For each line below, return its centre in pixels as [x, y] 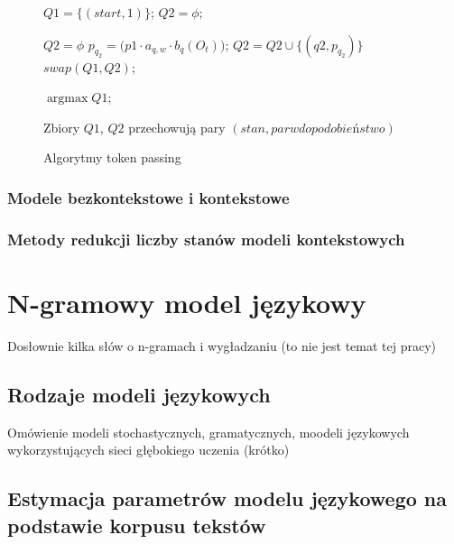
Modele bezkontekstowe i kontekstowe [148, 197]
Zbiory [62, 127]
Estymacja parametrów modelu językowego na [227, 498]
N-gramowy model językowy [187, 302]
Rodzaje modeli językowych [139, 394]
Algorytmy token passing [112, 157]
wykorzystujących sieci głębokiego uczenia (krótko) [148, 450]
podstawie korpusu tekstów [137, 525]
